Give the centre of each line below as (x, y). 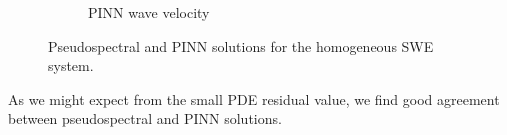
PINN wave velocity (149, 12)
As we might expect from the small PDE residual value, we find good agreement (254, 98)
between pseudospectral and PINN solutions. (145, 118)
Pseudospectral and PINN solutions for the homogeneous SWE (241, 45)
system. (71, 65)
